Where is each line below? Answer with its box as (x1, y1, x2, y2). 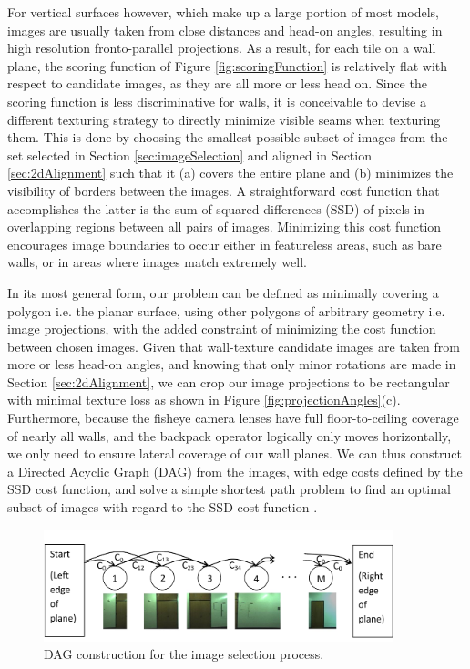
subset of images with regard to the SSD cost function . (7, 498, 318, 517)
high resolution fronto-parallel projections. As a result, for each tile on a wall (7, 38, 436, 57)
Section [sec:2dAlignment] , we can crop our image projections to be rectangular (7, 372, 450, 391)
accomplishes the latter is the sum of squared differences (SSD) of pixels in (7, 199, 425, 218)
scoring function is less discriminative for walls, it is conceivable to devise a (7, 91, 426, 110)
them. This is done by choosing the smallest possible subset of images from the (7, 128, 448, 147)
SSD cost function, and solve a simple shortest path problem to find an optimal (7, 479, 451, 499)
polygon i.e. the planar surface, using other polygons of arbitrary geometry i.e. (7, 301, 445, 320)
